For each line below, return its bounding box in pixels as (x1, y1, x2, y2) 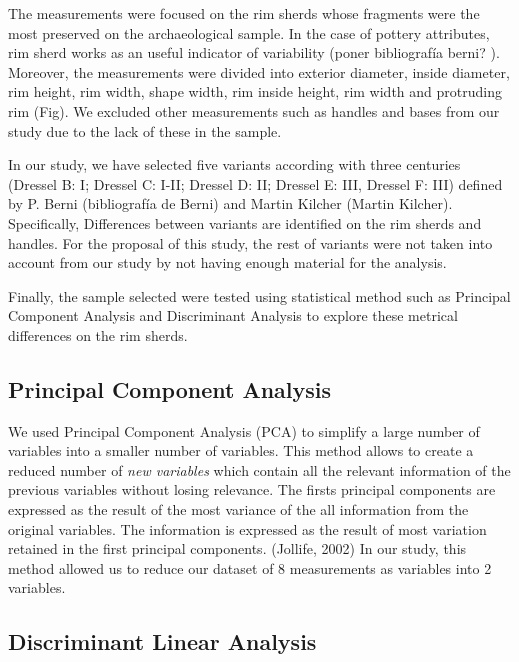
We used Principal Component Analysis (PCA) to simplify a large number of (8, 420, 480, 441)
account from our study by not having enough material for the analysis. (8, 252, 447, 273)
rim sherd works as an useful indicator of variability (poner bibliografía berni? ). (8, 42, 500, 63)
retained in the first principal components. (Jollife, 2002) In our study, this (8, 538, 467, 559)
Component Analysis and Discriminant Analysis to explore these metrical (8, 305, 458, 326)
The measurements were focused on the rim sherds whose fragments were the (8, 3, 480, 23)
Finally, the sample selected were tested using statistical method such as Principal (8, 285, 511, 306)
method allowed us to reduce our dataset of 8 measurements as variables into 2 (8, 557, 492, 578)
